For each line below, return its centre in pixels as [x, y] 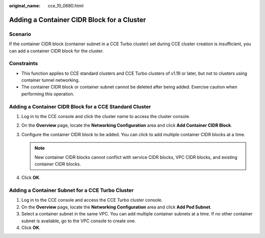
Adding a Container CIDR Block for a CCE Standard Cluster [80, 107]
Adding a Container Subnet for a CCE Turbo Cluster [71, 190]
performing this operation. [48, 94]
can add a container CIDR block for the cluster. [56, 51]
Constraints [24, 63]
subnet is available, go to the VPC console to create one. [79, 221]
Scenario [20, 34]
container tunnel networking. [51, 80]
